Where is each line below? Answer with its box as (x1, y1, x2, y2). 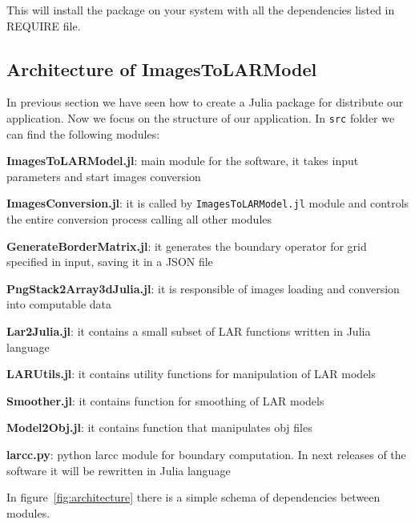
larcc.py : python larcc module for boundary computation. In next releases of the (6, 446, 406, 463)
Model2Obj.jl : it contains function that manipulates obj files (6, 419, 312, 436)
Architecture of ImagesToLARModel (6, 56, 317, 81)
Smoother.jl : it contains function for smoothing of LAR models (6, 392, 324, 409)
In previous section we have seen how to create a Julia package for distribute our (6, 94, 404, 111)
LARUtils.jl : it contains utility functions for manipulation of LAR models (6, 365, 376, 382)
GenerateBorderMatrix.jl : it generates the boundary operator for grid (6, 237, 367, 254)
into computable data (6, 296, 112, 312)
